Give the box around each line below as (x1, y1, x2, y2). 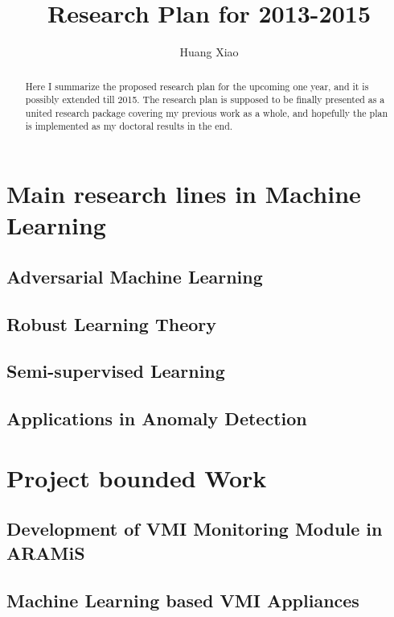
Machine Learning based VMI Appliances (6, 587, 359, 612)
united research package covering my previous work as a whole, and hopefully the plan (25, 106, 388, 119)
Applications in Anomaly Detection (6, 406, 307, 431)
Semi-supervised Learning (6, 358, 225, 383)
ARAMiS (6, 540, 85, 565)
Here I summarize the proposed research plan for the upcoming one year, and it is (25, 79, 369, 93)
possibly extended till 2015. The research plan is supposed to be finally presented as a (25, 93, 385, 106)
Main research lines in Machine (6, 177, 361, 210)
